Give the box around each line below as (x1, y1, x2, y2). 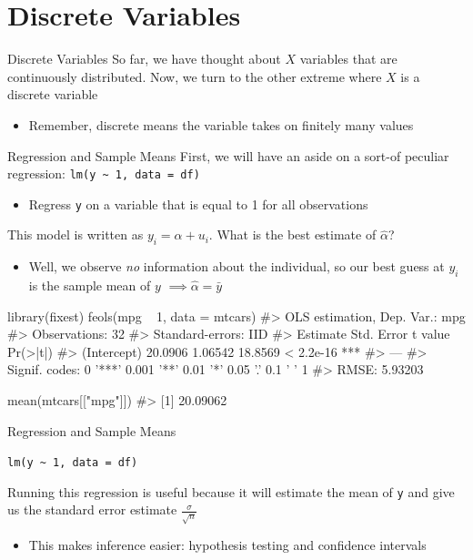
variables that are (299, 49, 398, 68)
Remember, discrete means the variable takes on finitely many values (28, 115, 414, 134)
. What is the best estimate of (208, 225, 377, 244)
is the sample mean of (28, 276, 151, 294)
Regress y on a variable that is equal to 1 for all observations (28, 194, 368, 213)
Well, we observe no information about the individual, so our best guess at (28, 257, 445, 276)
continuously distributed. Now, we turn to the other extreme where (7, 66, 382, 86)
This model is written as (7, 225, 144, 244)
